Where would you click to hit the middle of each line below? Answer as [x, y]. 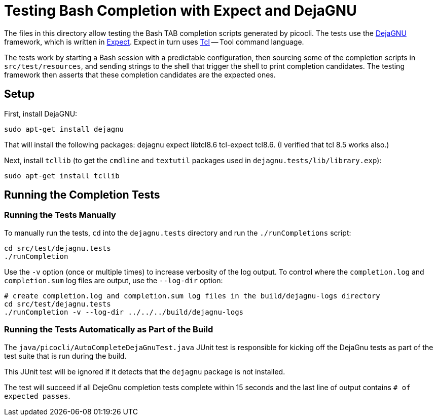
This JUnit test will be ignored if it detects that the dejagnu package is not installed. [145, 371]
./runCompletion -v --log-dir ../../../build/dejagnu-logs [124, 312]
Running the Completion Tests [82, 195]
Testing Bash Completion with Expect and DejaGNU [180, 11]
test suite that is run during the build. [65, 356]
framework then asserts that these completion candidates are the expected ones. [140, 74]
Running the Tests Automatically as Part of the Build [109, 330]
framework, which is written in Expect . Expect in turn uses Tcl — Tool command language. [154, 42]
